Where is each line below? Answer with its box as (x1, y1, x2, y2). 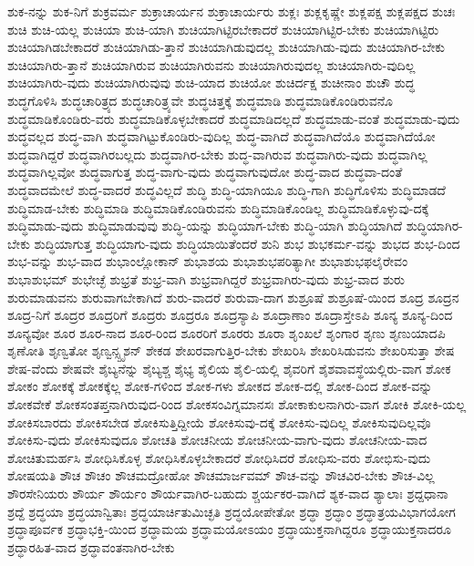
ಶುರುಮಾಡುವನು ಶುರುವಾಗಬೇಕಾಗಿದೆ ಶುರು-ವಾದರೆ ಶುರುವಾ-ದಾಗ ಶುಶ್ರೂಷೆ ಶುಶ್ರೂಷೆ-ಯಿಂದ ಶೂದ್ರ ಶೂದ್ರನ (7, 287, 459, 306)
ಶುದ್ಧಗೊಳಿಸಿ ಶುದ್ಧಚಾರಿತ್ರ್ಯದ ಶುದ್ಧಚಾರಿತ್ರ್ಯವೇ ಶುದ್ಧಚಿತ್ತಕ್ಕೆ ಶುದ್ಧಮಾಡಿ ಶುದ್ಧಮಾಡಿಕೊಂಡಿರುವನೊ (7, 90, 393, 109)
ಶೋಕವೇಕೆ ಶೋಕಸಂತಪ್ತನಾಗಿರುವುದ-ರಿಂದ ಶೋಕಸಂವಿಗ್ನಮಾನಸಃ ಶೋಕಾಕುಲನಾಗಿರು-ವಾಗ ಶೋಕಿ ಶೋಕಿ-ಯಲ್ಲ (7, 395, 467, 414)
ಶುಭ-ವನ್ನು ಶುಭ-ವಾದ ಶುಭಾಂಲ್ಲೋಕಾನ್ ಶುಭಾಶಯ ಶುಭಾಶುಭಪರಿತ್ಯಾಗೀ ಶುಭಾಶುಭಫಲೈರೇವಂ (7, 252, 408, 271)
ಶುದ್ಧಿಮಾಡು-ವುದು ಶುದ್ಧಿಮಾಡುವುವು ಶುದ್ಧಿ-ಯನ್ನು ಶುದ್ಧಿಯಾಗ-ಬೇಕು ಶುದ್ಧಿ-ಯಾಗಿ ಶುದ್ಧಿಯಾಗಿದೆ (7, 216, 403, 235)
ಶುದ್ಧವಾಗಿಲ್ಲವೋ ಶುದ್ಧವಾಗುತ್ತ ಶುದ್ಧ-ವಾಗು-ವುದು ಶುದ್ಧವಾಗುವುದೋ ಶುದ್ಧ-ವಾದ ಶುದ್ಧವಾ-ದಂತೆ (7, 162, 403, 181)
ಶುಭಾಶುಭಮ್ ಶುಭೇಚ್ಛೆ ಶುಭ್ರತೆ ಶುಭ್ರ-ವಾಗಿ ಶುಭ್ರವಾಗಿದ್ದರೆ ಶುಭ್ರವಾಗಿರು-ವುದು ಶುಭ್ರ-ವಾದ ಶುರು (7, 269, 405, 288)
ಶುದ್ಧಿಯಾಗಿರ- (406, 216, 463, 235)
